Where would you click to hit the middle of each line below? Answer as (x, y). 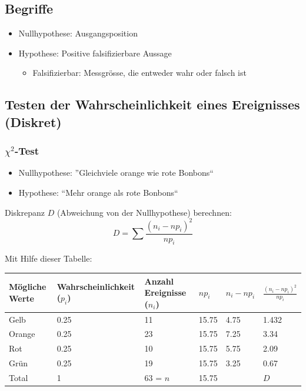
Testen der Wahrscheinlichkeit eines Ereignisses (152, 104)
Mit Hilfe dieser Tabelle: (49, 258)
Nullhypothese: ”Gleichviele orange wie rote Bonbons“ (116, 173)
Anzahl (159, 281)
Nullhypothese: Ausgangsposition (78, 33)
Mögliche (28, 287)
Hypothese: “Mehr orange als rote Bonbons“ (98, 192)
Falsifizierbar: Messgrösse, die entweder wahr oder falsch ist (139, 73)
